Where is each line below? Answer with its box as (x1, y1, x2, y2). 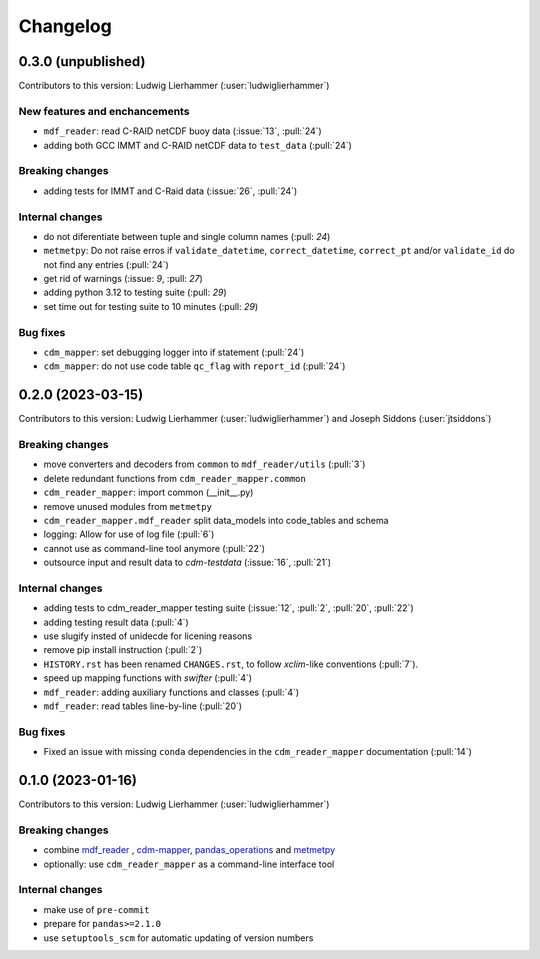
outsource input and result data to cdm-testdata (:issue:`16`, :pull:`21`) (43, 556, 332, 569)
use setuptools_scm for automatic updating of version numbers (43, 931, 314, 944)
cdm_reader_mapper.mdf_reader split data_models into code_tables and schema (43, 514, 389, 526)
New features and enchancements (18, 104, 190, 118)
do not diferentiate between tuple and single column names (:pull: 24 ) (43, 230, 331, 242)
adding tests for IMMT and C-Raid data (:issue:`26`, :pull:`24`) (43, 185, 298, 197)
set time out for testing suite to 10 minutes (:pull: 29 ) (43, 300, 259, 312)
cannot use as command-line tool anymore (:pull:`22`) (43, 542, 265, 554)
